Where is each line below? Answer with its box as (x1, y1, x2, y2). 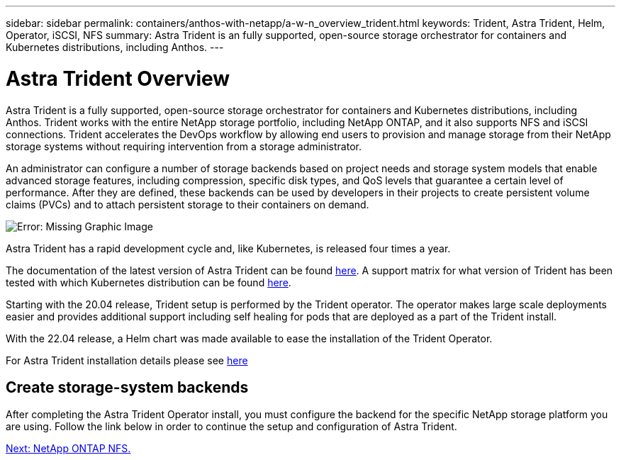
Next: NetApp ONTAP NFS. (6, 442, 131, 455)
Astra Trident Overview (6, 66, 230, 91)
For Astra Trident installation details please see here (6, 354, 248, 366)
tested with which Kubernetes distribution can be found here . (6, 276, 291, 288)
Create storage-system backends (6, 378, 249, 396)
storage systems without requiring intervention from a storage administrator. (6, 140, 362, 152)
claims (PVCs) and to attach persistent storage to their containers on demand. (6, 198, 369, 211)
